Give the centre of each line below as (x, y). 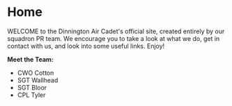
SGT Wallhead (38, 80)
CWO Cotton (36, 73)
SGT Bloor (32, 87)
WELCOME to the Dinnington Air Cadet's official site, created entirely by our (116, 31)
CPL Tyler (31, 95)
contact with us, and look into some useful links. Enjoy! (86, 46)
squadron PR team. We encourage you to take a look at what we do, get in (114, 38)
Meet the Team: (31, 59)
